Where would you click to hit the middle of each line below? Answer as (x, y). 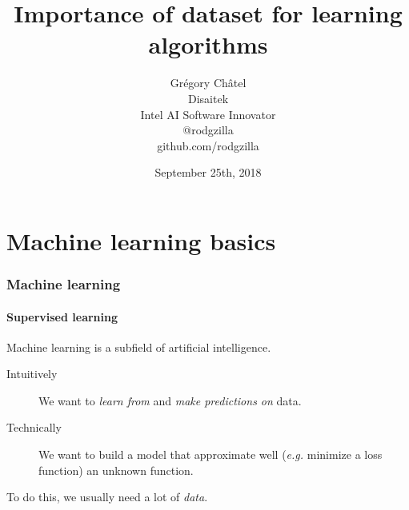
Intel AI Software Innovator (208, 114)
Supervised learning (62, 316)
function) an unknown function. (116, 470)
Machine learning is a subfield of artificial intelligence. (139, 347)
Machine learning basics (141, 240)
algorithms (208, 44)
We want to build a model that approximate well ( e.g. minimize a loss (211, 454)
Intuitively (32, 374)
